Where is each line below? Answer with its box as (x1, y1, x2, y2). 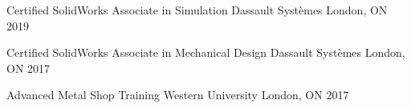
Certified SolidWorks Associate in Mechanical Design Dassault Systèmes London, (6, 44, 405, 61)
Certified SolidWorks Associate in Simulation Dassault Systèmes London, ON (6, 2, 388, 18)
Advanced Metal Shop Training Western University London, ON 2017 (6, 86, 349, 103)
